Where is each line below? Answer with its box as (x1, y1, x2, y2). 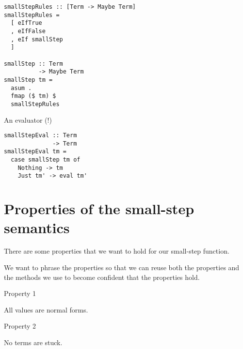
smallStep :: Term (4, 60, 63, 67)
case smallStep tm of (11, 156, 81, 164)
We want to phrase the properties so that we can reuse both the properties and (4, 262, 240, 272)
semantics (4, 218, 70, 238)
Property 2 (4, 321, 36, 331)
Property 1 (4, 288, 36, 298)
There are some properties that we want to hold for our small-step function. (4, 246, 229, 256)
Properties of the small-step (4, 199, 194, 219)
